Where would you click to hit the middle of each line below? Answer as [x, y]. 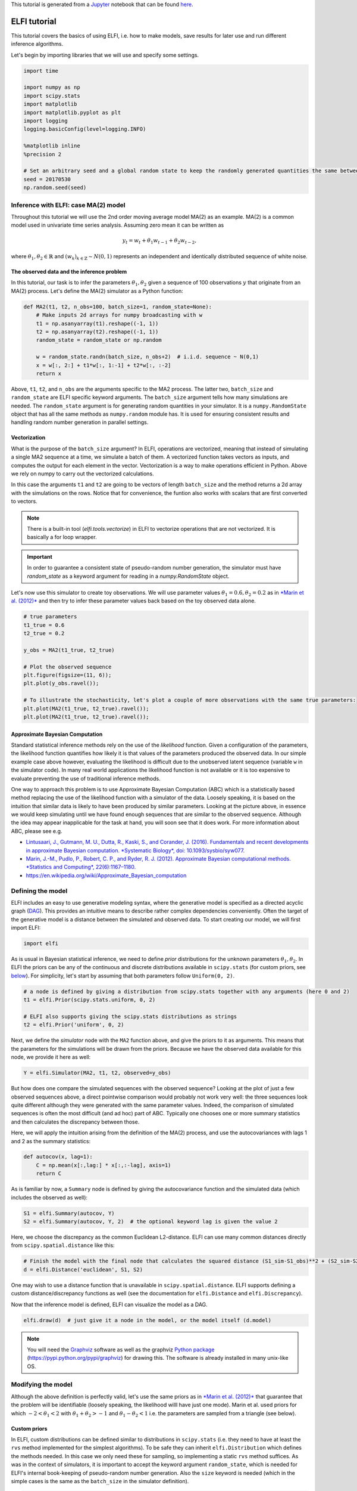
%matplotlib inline [52, 146]
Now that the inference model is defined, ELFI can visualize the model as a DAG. [109, 1304]
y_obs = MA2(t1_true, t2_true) [69, 650]
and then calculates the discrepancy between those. [75, 1122]
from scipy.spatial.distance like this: [63, 1245]
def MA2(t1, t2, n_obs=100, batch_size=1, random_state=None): [118, 307]
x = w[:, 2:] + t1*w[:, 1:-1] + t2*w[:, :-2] [104, 365]
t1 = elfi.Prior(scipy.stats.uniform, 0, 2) [90, 1000]
